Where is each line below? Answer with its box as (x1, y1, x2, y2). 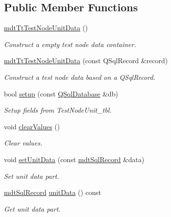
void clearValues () (4, 121, 60, 131)
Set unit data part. (4, 170, 59, 181)
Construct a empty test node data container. (4, 39, 136, 49)
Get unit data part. (4, 203, 61, 214)
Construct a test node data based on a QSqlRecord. (4, 72, 155, 82)
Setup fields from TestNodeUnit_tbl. (4, 105, 112, 115)
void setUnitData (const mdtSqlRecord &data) (4, 154, 145, 164)
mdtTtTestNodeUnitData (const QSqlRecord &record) (4, 55, 168, 66)
